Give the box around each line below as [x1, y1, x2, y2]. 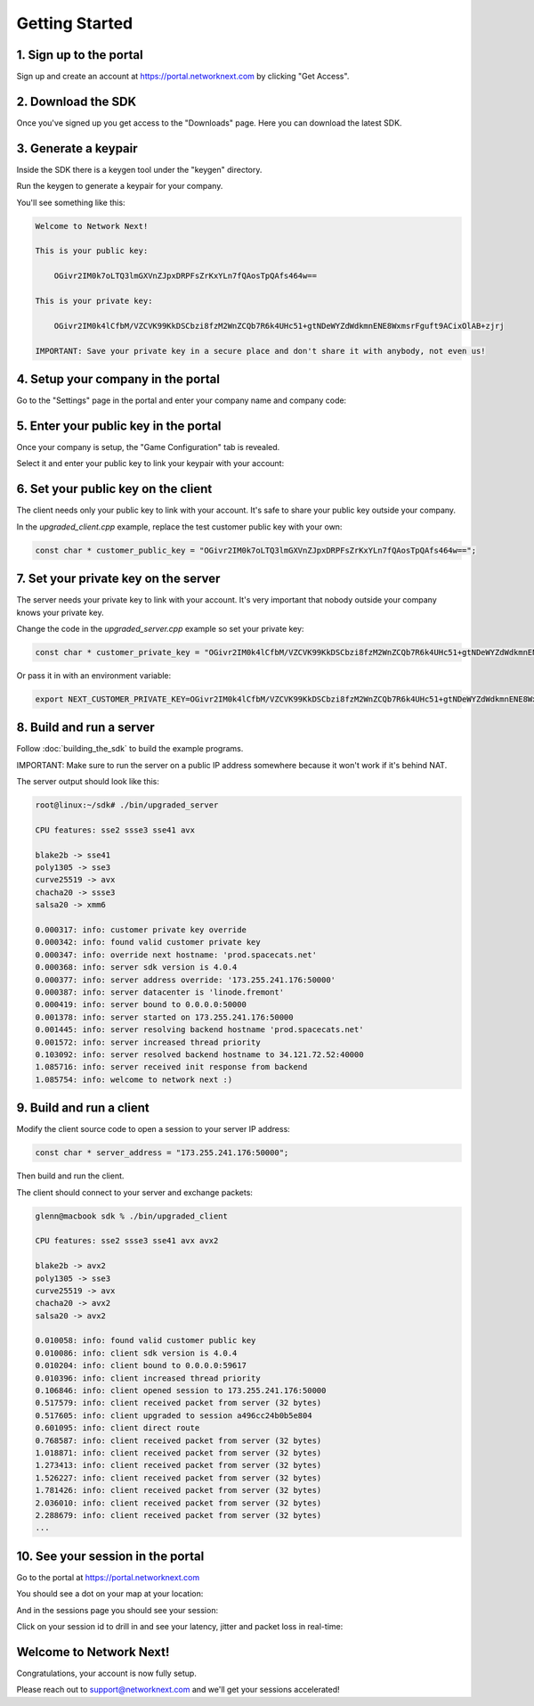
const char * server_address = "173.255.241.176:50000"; [35, 1148, 289, 1158]
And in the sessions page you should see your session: [16, 1604, 218, 1615]
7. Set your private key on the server [16, 571, 221, 586]
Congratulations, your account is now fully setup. [16, 1668, 198, 1678]
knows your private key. [16, 607, 104, 618]
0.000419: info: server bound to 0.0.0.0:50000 [35, 999, 247, 1010]
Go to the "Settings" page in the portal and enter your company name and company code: [16, 395, 347, 406]
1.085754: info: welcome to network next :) [35, 1074, 233, 1085]
